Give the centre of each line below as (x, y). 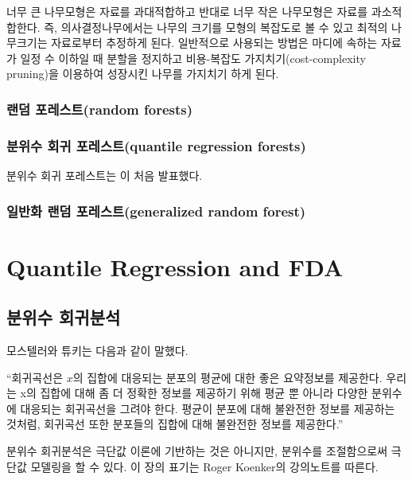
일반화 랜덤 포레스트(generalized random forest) (156, 211)
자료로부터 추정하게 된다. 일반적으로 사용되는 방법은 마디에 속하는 (214, 43)
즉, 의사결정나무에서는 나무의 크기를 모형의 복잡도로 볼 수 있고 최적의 (216, 27)
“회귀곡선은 (35, 377)
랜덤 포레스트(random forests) (100, 109)
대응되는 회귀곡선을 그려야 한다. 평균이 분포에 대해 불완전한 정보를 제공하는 (208, 408)
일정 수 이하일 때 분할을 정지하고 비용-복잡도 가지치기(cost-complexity (193, 58)
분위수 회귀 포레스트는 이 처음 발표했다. (105, 176)
